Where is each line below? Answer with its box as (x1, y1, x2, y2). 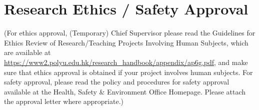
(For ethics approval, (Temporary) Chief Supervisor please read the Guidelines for (4, 27, 255, 38)
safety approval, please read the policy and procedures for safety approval (4, 76, 229, 87)
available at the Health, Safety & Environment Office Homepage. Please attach (4, 86, 246, 96)
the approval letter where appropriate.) (4, 96, 123, 106)
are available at (4, 47, 51, 57)
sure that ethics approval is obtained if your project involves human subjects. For (4, 66, 253, 77)
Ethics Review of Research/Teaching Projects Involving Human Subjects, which (4, 37, 248, 47)
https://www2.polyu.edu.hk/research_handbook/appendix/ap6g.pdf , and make (4, 56, 248, 67)
